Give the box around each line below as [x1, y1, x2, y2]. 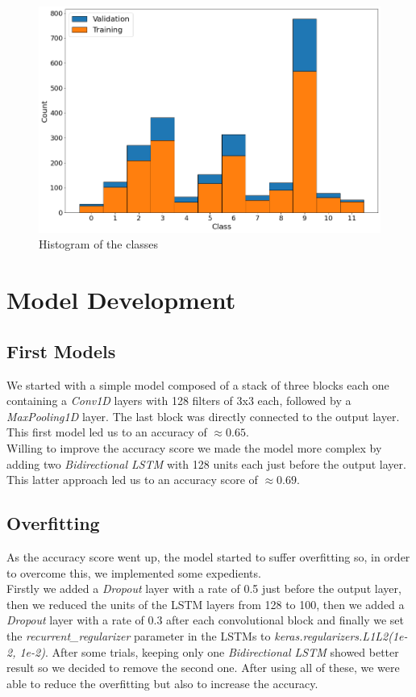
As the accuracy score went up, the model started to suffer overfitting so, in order [6, 548, 410, 565]
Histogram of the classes [39, 236, 159, 253]
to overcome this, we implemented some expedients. [6, 564, 261, 581]
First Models [6, 338, 116, 363]
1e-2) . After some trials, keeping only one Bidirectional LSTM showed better [19, 643, 399, 660]
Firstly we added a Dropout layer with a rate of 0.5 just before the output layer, [6, 580, 401, 597]
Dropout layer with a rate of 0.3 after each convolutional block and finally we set [6, 611, 404, 628]
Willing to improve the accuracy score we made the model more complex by [6, 439, 382, 456]
